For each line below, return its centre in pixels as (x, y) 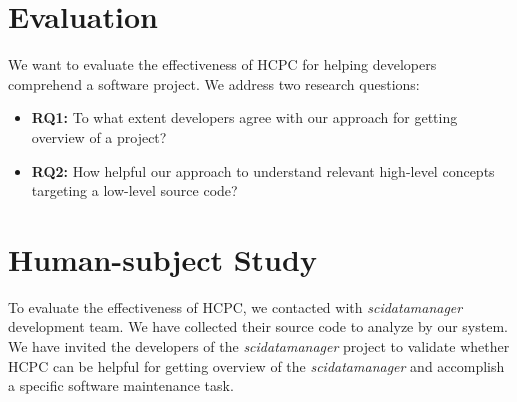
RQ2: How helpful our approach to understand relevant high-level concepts (263, 170)
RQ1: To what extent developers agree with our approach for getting (244, 117)
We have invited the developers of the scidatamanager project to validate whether (259, 346)
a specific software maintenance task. (121, 385)
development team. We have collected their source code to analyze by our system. (258, 326)
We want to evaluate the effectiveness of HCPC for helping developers (222, 64)
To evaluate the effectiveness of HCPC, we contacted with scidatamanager (235, 306)
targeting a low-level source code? (134, 190)
